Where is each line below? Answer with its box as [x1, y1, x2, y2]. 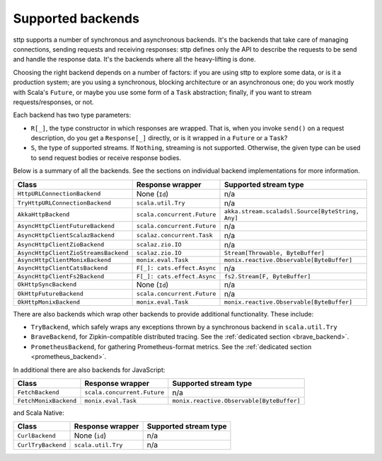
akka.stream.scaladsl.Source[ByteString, [224, 207, 360, 215]
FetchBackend [17, 389, 59, 397]
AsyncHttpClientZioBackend [17, 241, 105, 249]
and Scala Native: [13, 408, 64, 417]
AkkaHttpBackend [17, 211, 70, 219]
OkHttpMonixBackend [17, 298, 81, 306]
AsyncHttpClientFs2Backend [17, 273, 105, 280]
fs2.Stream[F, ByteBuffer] [224, 273, 311, 280]
